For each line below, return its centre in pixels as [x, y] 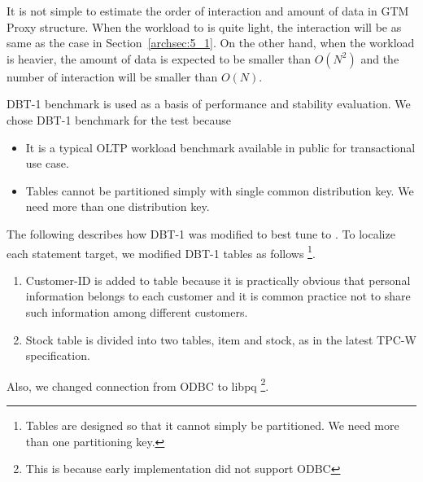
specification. [58, 355]
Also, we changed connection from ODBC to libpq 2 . [138, 384]
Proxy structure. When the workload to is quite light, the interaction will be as [204, 26]
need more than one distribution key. [118, 206]
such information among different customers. [137, 311]
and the [380, 58]
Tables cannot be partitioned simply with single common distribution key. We [220, 190]
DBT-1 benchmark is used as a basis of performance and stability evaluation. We [209, 104]
